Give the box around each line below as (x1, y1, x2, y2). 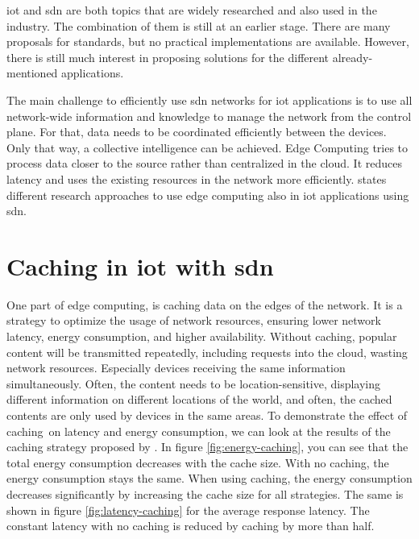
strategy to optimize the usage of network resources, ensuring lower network (6, 312, 381, 329)
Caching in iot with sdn (6, 249, 274, 282)
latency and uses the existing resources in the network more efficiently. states (6, 170, 387, 187)
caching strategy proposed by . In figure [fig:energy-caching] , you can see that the (6, 438, 409, 455)
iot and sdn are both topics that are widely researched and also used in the (6, 2, 377, 18)
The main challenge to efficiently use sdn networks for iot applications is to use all (6, 91, 413, 108)
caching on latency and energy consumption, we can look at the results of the (6, 422, 391, 439)
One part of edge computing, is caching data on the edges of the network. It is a (6, 296, 403, 313)
